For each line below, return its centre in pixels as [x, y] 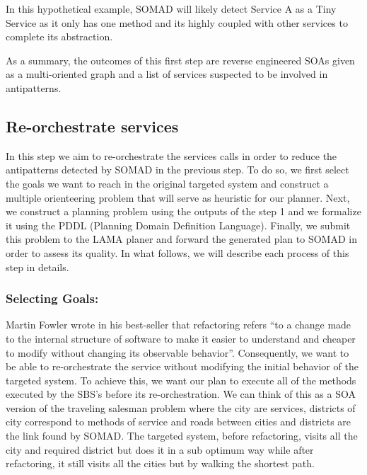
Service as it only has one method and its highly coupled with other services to [177, 22]
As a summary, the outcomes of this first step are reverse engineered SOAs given [180, 60]
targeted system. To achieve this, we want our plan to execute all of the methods [181, 380]
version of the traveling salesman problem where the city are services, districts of [181, 407]
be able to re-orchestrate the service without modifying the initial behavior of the [182, 366]
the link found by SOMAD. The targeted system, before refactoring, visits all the [182, 436]
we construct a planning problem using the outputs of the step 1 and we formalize [183, 211]
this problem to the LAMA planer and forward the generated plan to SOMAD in [181, 239]
